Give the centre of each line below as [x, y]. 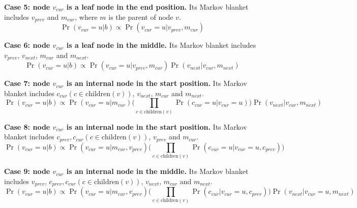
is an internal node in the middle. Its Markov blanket [157, 171]
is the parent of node [141, 17]
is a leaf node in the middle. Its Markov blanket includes [161, 45]
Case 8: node [27, 126]
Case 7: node [27, 83]
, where [86, 17]
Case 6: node [27, 45]
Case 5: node [27, 7]
